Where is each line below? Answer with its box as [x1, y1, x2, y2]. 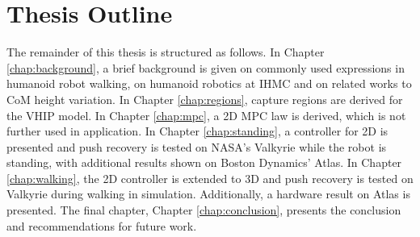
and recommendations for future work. [6, 217, 197, 234]
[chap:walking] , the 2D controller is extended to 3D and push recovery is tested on [6, 169, 414, 186]
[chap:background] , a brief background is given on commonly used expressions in [6, 59, 405, 76]
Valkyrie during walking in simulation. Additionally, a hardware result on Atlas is [6, 185, 410, 202]
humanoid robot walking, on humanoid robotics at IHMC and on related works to [6, 75, 412, 92]
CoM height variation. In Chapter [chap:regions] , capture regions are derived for [6, 90, 403, 107]
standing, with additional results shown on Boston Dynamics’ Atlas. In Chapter [6, 154, 402, 171]
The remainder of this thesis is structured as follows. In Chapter [6, 44, 325, 60]
